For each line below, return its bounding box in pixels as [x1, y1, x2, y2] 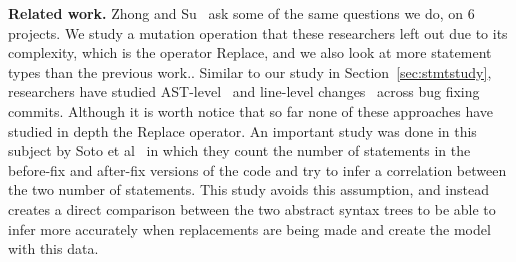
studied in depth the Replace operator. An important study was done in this [8, 120, 477, 141]
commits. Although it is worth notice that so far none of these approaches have [8, 100, 494, 121]
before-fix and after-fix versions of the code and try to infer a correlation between [8, 159, 507, 180]
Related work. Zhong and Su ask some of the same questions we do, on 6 [8, 3, 475, 23]
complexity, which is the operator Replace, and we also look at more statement [8, 42, 492, 63]
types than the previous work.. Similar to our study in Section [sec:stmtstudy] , [8, 61, 492, 82]
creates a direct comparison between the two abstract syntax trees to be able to [8, 198, 496, 219]
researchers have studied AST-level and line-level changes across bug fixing [8, 81, 480, 102]
